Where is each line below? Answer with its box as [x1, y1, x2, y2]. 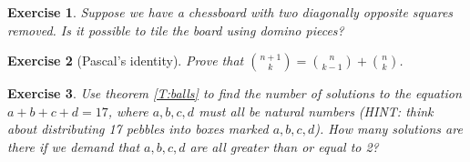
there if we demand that [7, 137, 140, 156]
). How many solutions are [314, 119, 463, 138]
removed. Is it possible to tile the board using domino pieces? [7, 20, 344, 39]
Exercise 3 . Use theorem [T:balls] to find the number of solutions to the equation [7, 84, 462, 103]
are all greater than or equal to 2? [189, 137, 379, 156]
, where [107, 101, 148, 120]
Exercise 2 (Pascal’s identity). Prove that [7, 51, 244, 70]
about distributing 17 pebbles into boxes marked [7, 119, 269, 138]
